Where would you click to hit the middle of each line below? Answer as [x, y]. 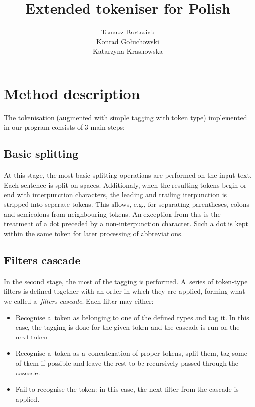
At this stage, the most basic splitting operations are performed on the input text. [128, 175]
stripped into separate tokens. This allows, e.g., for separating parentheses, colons [127, 204]
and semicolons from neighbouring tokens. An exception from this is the [112, 214]
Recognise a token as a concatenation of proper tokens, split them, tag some [131, 353]
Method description [72, 93]
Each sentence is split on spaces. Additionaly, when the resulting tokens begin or [125, 185]
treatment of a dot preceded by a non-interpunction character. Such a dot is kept [126, 223]
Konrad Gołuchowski [128, 41]
